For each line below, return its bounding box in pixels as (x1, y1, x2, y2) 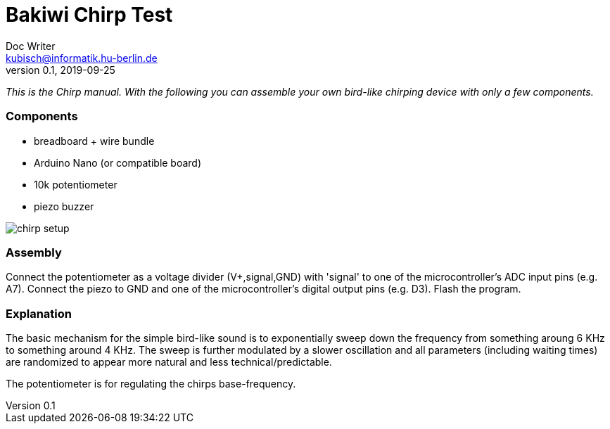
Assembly (6, 245, 62, 260)
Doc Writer (6, 39, 56, 52)
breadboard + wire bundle (34, 134, 155, 147)
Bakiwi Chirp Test (6, 3, 173, 27)
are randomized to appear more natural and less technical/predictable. (6, 356, 332, 368)
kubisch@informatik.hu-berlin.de (6, 51, 158, 64)
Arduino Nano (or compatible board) (34, 156, 202, 169)
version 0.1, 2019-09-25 (6, 63, 115, 76)
